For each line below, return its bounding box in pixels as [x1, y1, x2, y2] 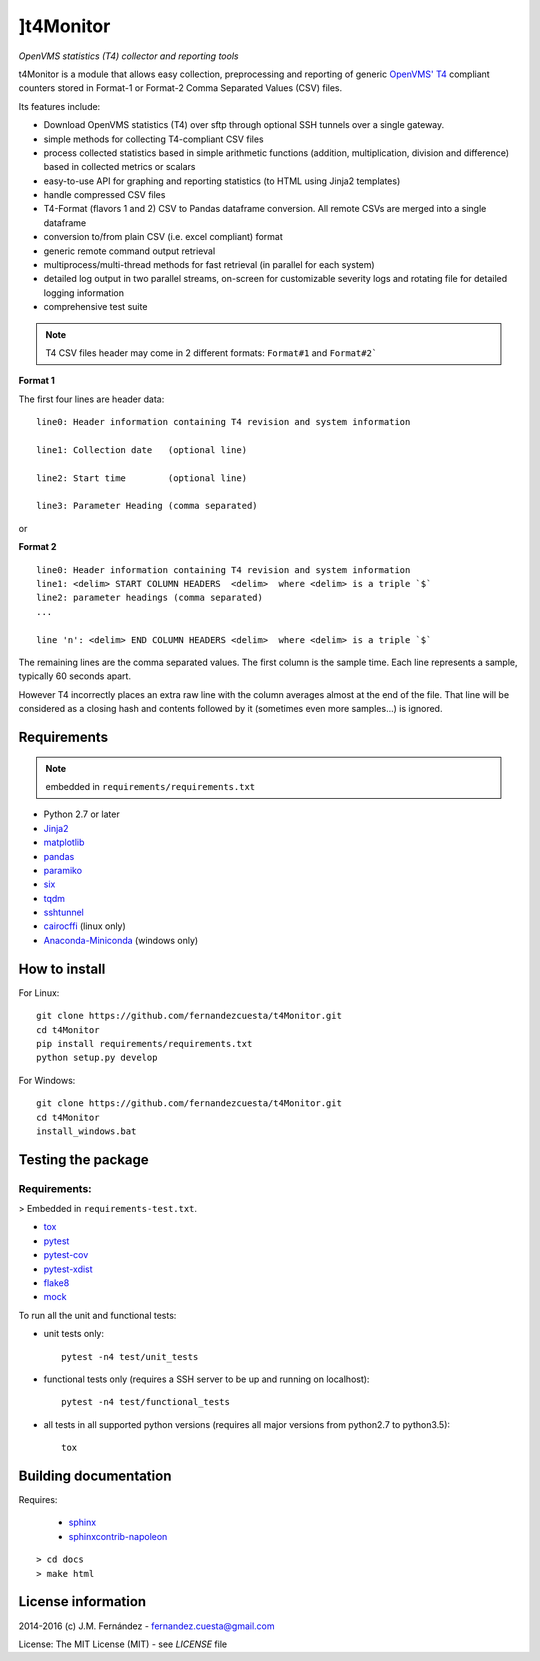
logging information [43, 286, 125, 299]
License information [18, 1593, 147, 1610]
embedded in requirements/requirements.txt [45, 780, 256, 792]
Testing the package [18, 1151, 149, 1168]
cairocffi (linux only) [43, 920, 127, 932]
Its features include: [18, 100, 101, 112]
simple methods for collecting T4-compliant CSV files [43, 133, 264, 145]
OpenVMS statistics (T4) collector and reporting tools [18, 50, 239, 62]
